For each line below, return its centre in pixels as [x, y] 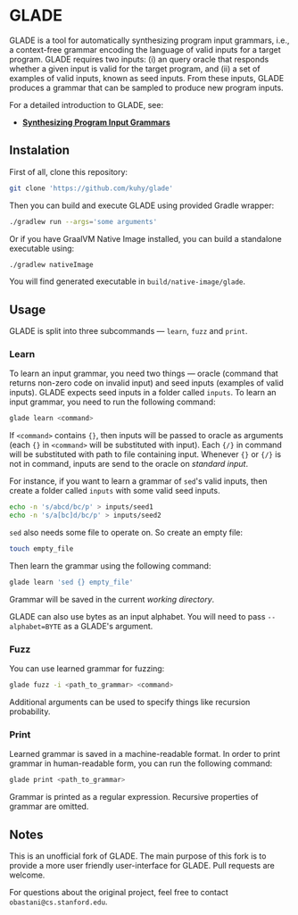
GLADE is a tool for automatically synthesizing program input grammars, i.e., [149, 40]
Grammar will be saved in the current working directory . [112, 599]
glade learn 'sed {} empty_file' [71, 582]
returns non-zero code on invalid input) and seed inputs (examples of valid [146, 383]
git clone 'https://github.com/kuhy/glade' [91, 188]
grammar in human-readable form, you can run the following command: [141, 763]
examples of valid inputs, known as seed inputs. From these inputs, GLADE [147, 78]
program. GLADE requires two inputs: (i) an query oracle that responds [139, 59]
